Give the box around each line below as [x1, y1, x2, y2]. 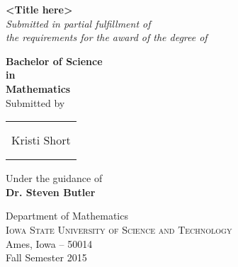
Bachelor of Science [6, 53, 103, 68]
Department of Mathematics [6, 208, 128, 223]
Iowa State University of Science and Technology [6, 222, 232, 237]
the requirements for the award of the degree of [6, 30, 208, 45]
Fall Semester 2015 [6, 250, 87, 265]
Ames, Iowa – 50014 [6, 236, 93, 251]
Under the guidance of [6, 171, 103, 186]
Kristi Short [11, 132, 71, 149]
